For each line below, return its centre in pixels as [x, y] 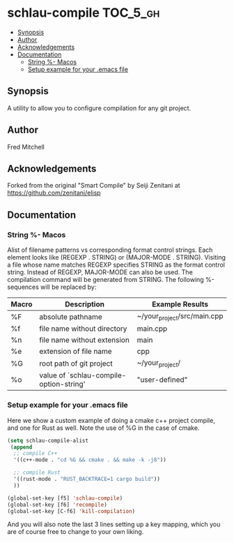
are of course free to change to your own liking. [76, 532]
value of [53, 375]
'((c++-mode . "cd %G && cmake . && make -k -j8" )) [90, 460]
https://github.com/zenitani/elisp [54, 193]
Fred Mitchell [26, 147]
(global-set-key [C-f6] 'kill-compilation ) [71, 511]
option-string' [62, 384]
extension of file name [76, 352]
